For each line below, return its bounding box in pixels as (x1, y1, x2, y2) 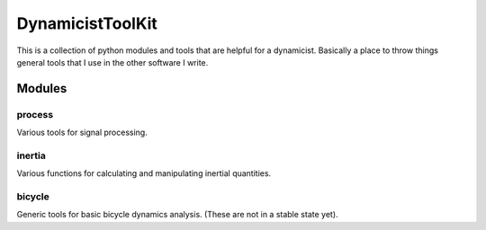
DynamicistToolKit (16, 13, 157, 33)
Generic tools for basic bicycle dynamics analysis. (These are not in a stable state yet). (16, 209, 338, 220)
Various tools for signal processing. (16, 127, 148, 138)
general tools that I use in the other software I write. (16, 57, 209, 67)
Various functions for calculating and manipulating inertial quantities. (16, 168, 272, 179)
